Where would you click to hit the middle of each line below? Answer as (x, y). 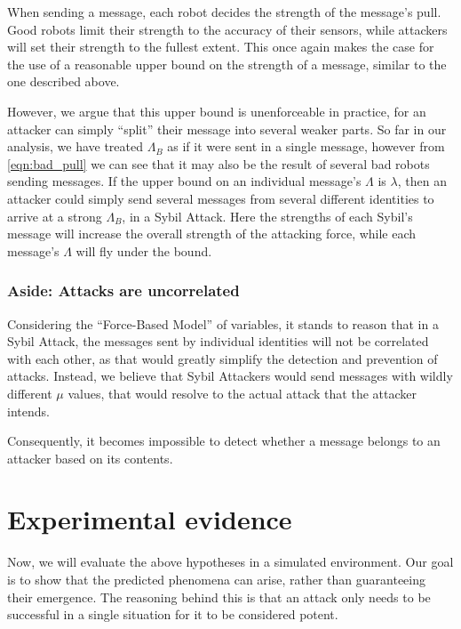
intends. (28, 411)
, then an (422, 181)
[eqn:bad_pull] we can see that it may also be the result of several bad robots (219, 163)
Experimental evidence (150, 519)
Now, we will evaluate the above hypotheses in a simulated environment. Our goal (230, 562)
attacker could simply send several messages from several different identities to (221, 198)
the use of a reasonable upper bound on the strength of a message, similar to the (227, 64)
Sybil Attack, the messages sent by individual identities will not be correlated (218, 341)
